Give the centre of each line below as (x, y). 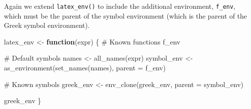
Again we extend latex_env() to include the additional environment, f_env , (120, 6)
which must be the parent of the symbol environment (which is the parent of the (125, 15)
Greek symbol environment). (47, 25)
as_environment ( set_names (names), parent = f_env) (85, 68)
